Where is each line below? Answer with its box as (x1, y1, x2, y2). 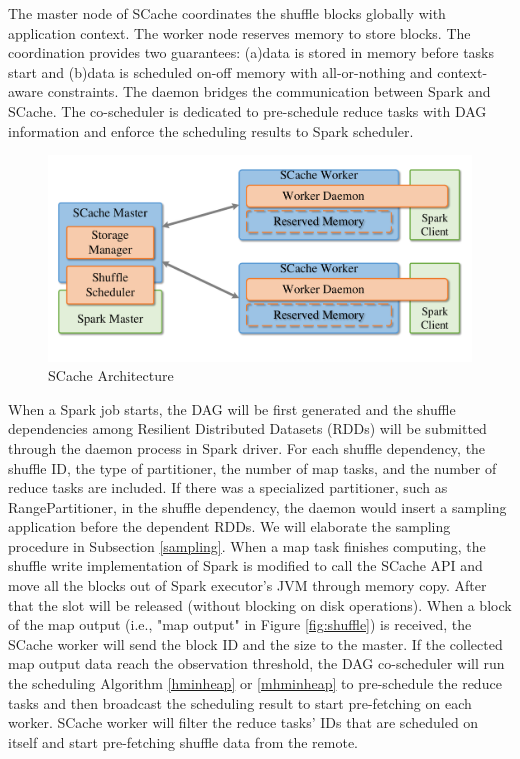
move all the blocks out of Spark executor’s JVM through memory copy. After (8, 575, 487, 596)
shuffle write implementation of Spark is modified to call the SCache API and (8, 555, 483, 576)
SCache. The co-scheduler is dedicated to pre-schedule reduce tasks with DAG (8, 100, 487, 121)
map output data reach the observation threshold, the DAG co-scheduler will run (8, 653, 505, 674)
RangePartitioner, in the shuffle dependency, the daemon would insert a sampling (8, 496, 507, 517)
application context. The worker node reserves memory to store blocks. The (8, 22, 471, 43)
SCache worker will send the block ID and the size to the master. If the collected (8, 633, 503, 654)
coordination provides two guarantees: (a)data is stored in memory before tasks (8, 42, 495, 63)
